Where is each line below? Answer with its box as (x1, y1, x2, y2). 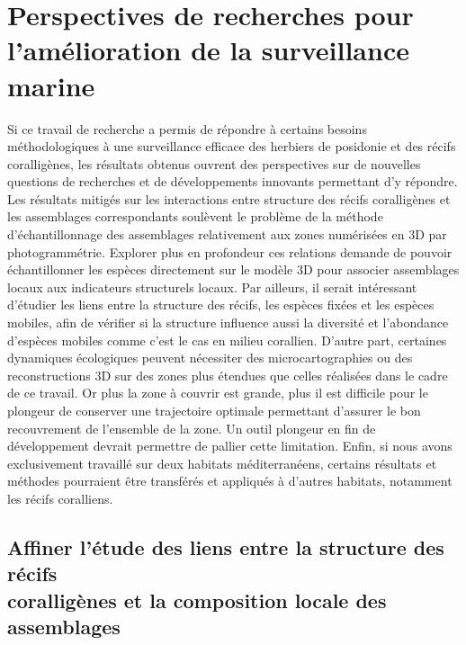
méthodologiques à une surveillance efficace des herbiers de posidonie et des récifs (7, 137, 456, 156)
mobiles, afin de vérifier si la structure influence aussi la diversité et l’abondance (7, 313, 449, 332)
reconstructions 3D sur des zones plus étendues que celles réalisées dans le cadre (7, 365, 448, 384)
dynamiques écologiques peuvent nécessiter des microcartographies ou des (7, 348, 413, 367)
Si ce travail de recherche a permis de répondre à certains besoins (7, 119, 367, 138)
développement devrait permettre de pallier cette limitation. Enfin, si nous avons (7, 436, 453, 455)
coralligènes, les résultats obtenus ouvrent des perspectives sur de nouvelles (7, 154, 421, 173)
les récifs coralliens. (7, 488, 113, 507)
